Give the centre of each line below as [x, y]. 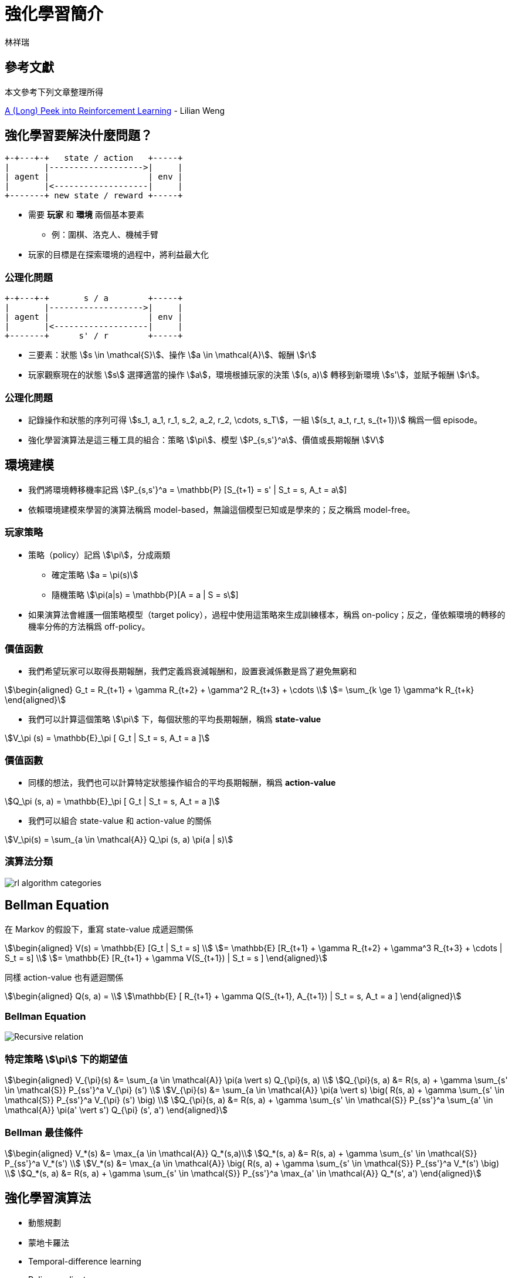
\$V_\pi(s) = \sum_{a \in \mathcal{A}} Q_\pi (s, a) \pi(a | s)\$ [119, 840]
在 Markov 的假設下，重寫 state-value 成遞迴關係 [99, 929]
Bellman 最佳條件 [44, 1132]
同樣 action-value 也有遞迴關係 [64, 977]
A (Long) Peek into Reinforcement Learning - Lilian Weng [115, 110]
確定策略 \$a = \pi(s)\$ [95, 574]
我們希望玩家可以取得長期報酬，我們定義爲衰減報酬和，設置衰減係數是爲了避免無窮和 [192, 671]
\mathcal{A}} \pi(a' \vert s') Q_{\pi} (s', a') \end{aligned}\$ [116, 1110]
